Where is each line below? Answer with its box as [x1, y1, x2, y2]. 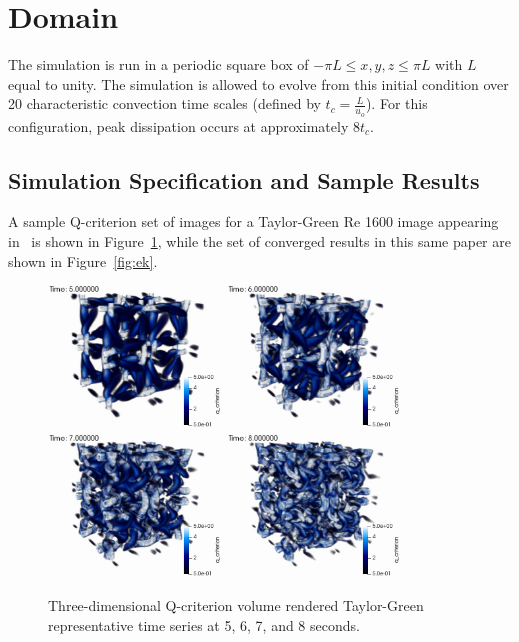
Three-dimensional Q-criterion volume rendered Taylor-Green [48, 595, 424, 616]
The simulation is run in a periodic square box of [8, 54, 309, 75]
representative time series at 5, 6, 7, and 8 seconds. [48, 614, 360, 635]
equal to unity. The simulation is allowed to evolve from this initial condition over [8, 73, 509, 94]
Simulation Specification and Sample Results [8, 164, 480, 195]
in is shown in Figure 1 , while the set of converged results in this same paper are [8, 230, 511, 251]
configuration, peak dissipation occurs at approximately [8, 115, 349, 136]
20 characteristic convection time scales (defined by [8, 93, 321, 114]
